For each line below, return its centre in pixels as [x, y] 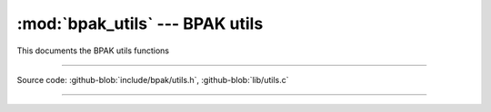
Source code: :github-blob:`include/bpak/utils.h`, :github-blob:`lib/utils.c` [153, 79]
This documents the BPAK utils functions [93, 51]
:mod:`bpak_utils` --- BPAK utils [140, 23]
